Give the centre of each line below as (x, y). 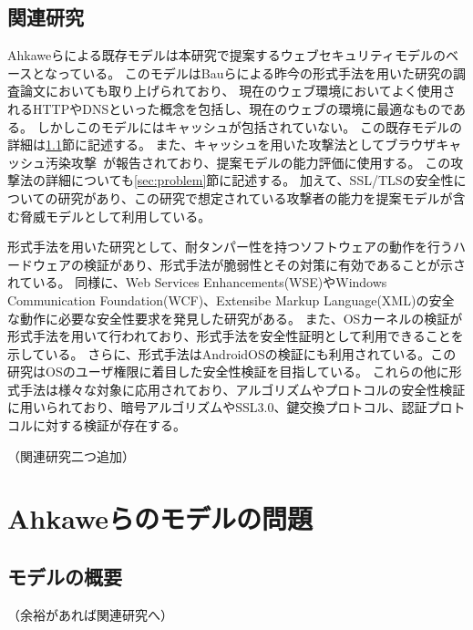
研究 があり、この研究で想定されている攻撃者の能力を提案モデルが (255, 197)
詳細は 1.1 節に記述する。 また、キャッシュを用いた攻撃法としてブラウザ (222, 145)
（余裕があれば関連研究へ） (90, 614)
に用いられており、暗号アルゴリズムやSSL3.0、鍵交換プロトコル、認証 (217, 407)
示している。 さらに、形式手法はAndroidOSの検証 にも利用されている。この (232, 353)
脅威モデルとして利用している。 (115, 216)
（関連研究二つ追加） (71, 455)
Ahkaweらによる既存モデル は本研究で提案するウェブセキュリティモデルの (226, 55)
